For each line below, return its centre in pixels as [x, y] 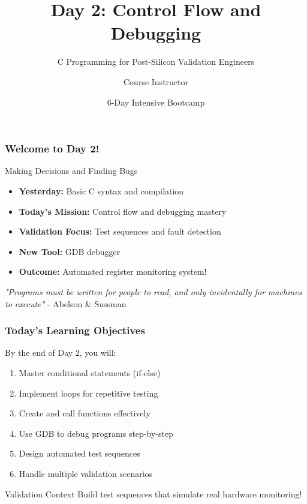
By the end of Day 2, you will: [61, 352]
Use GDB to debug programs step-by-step [96, 433]
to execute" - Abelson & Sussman [66, 303]
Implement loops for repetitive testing [88, 393]
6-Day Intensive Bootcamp [156, 102]
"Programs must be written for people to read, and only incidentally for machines [153, 291]
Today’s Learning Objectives [75, 330]
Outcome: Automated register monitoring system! [113, 271]
